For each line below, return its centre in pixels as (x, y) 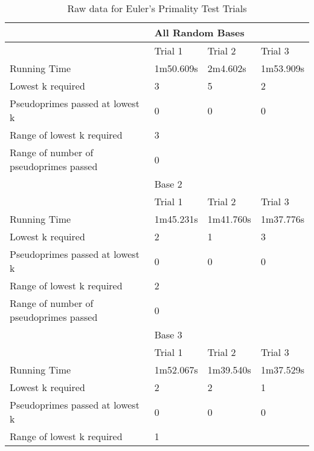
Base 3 (168, 334)
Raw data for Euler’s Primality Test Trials (157, 8)
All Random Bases (199, 32)
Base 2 (168, 184)
